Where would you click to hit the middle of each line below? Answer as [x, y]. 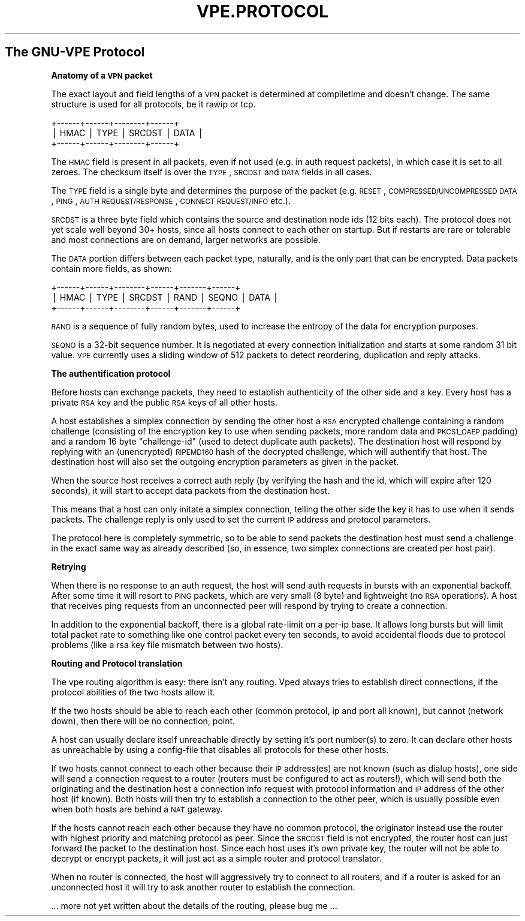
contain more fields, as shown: [111, 268]
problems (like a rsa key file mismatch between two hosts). [167, 644]
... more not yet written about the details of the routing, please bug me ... [194, 905]
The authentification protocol [111, 373]
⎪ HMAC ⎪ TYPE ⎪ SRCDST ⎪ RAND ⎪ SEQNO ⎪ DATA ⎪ [165, 297]
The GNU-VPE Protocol [75, 52]
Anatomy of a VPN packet [102, 75]
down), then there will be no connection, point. [143, 721]
